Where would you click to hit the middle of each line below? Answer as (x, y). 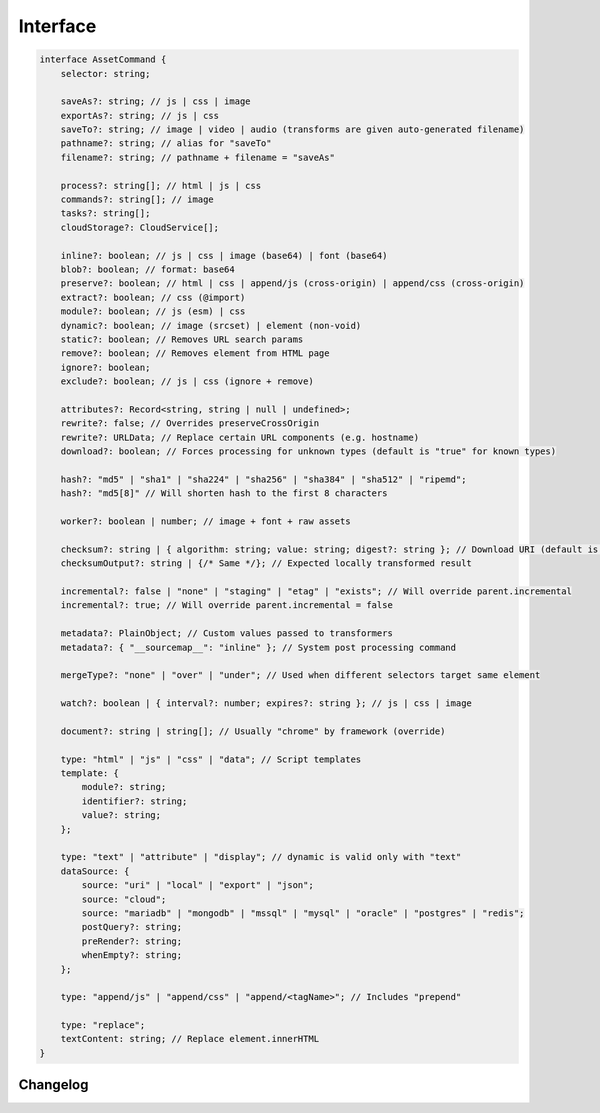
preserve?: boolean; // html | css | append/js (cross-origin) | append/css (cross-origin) (292, 283)
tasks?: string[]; (105, 213)
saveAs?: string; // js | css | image (155, 101)
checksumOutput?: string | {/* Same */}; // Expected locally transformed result (266, 563)
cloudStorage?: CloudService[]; (140, 227)
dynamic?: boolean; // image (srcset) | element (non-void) (211, 325)
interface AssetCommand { (103, 59)
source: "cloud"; (124, 899)
